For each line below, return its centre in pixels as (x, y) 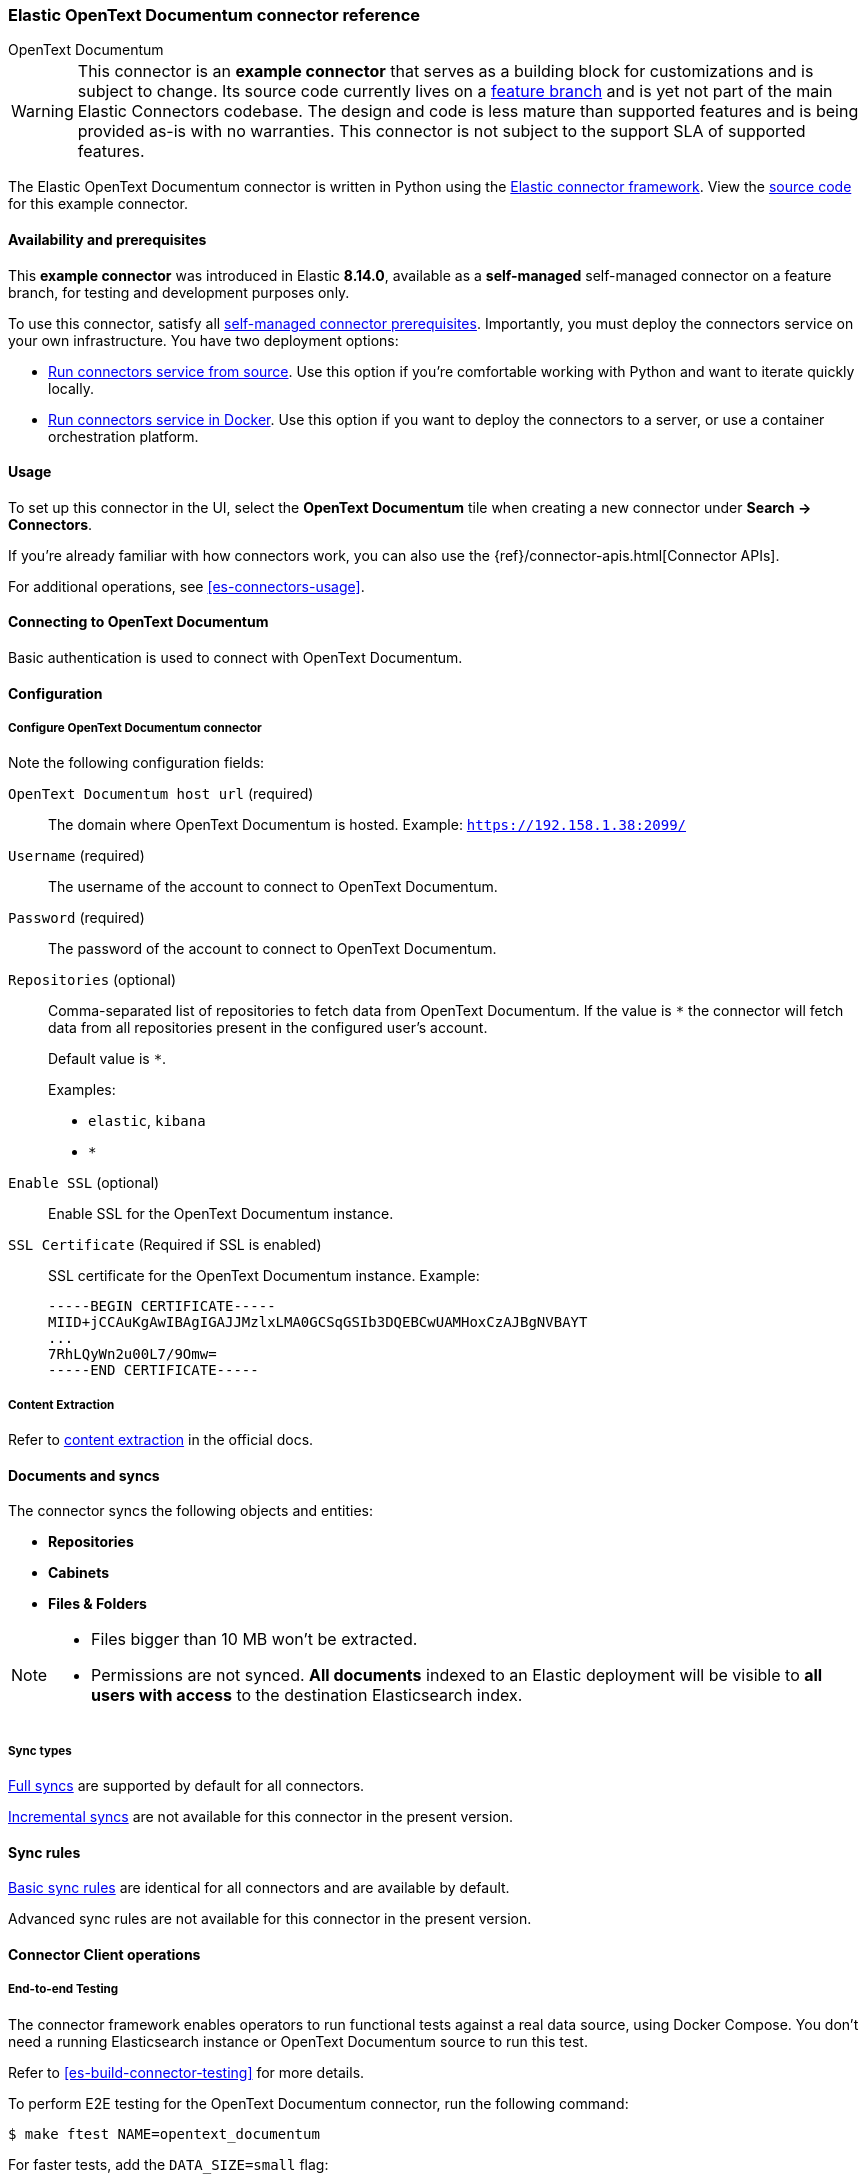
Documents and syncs (84, 1475)
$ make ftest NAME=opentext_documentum (164, 2133)
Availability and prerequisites (107, 239)
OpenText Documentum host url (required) (161, 794)
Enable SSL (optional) (84, 1183)
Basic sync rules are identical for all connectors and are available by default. (259, 1888)
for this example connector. (98, 204)
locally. (71, 388)
